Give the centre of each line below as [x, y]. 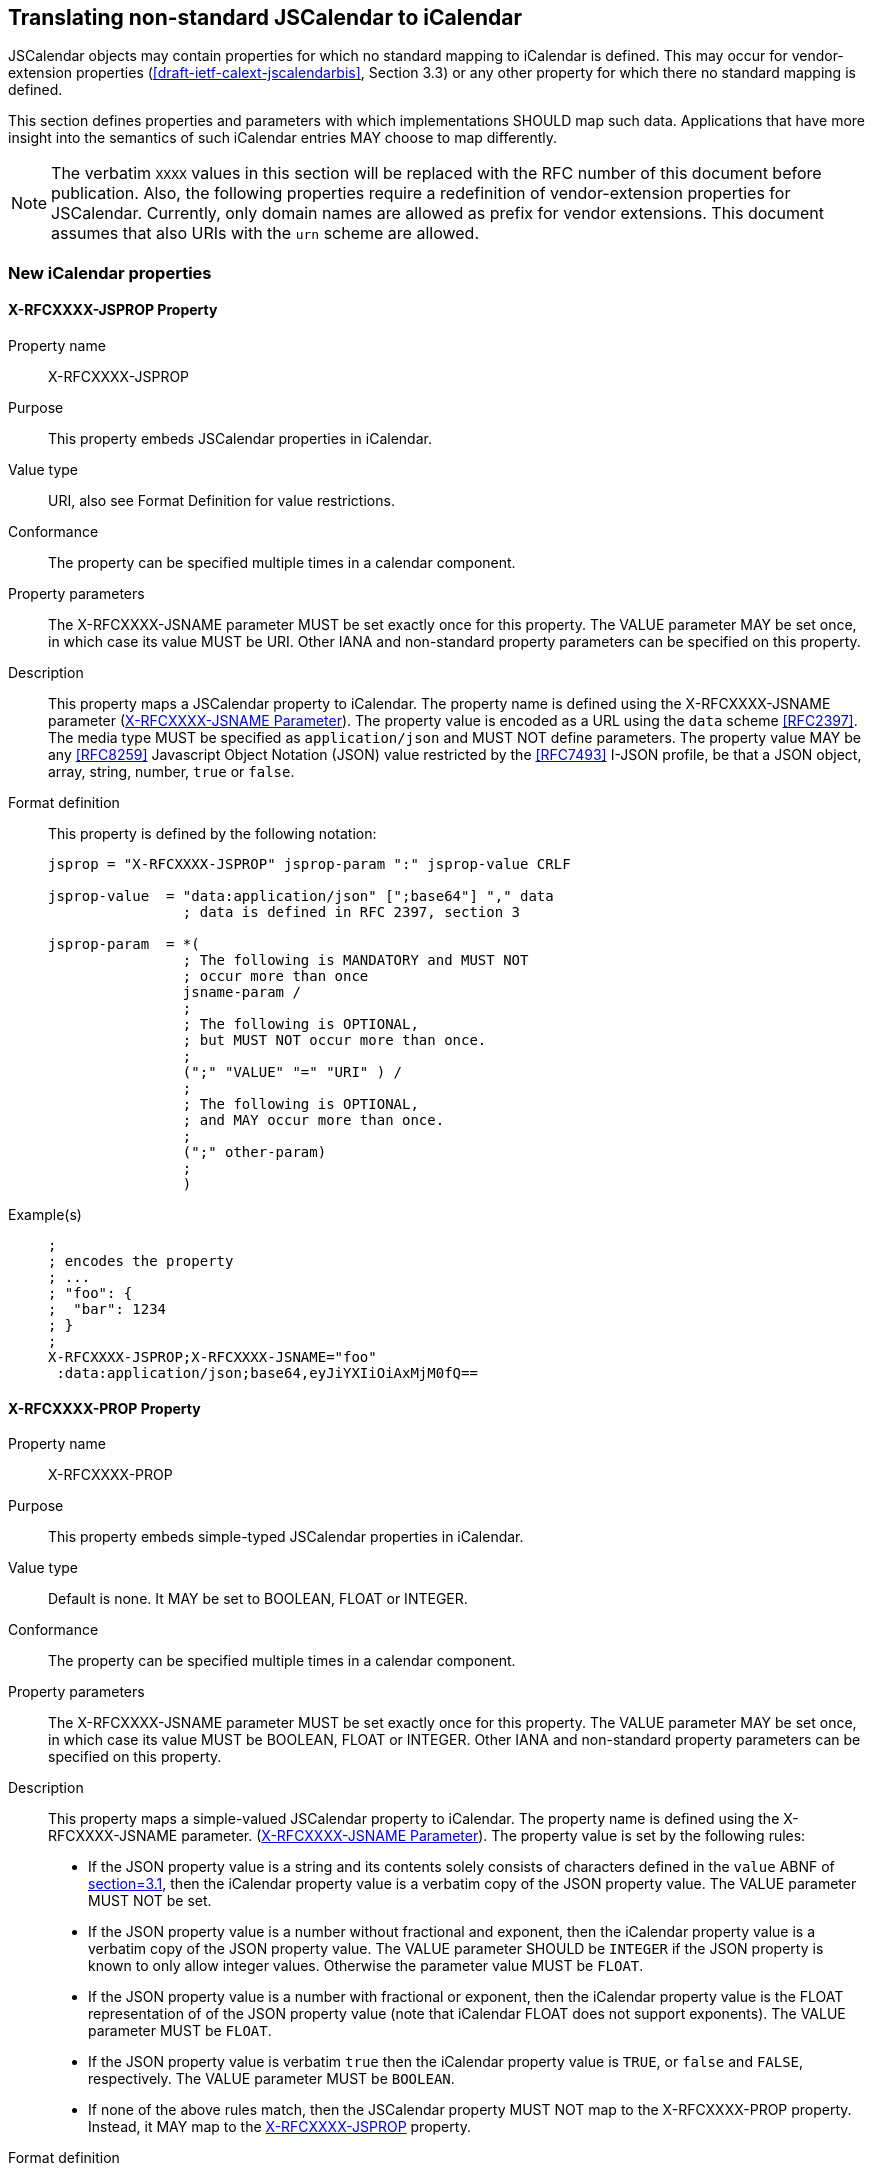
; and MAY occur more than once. [313, 1120]
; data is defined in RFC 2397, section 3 [351, 912]
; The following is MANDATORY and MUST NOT [355, 960]
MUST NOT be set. [150, 1901]
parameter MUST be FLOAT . [180, 2031]
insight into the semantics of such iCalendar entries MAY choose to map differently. [283, 138]
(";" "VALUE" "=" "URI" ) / [292, 1072]
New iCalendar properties [110, 272]
